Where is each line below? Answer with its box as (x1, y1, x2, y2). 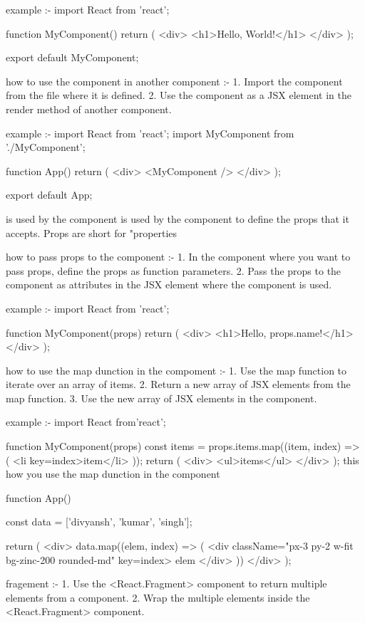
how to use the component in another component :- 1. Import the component (6, 73, 343, 88)
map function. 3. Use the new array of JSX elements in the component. (6, 390, 317, 405)
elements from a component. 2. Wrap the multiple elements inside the (6, 590, 310, 604)
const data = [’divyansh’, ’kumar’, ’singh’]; (6, 514, 192, 529)
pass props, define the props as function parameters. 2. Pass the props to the (6, 263, 341, 278)
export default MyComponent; (6, 50, 139, 65)
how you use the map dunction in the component (6, 466, 220, 481)
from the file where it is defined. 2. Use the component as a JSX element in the (6, 88, 352, 103)
